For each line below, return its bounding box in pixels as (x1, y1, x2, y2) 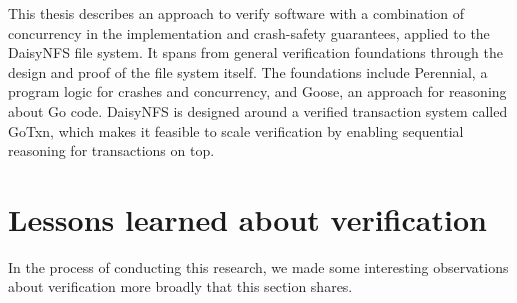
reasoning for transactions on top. (8, 140, 215, 161)
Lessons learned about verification (8, 198, 487, 239)
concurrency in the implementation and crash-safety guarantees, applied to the (8, 22, 490, 43)
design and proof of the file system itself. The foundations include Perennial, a (8, 61, 488, 82)
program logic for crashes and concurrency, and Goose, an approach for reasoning (8, 81, 507, 102)
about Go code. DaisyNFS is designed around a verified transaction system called (8, 100, 508, 121)
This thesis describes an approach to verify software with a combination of (8, 3, 464, 23)
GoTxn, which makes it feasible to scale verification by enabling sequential (8, 120, 464, 141)
